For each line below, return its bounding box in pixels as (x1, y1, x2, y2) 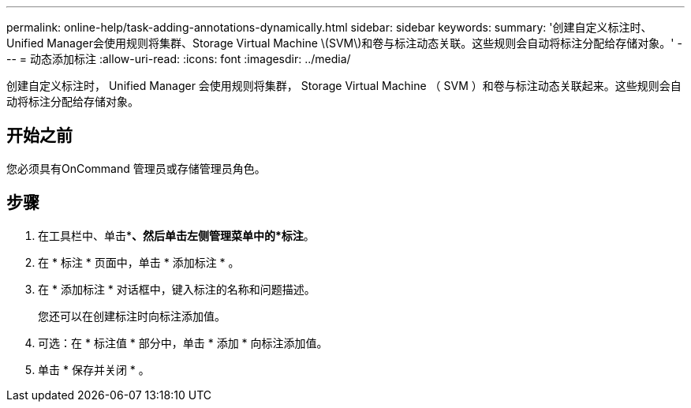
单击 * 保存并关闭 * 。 (38, 362, 150, 376)
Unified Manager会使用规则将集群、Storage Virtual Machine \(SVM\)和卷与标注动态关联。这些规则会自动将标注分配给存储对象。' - (6, 36, 682, 50)
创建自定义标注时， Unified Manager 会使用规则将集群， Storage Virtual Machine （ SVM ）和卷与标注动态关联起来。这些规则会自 (6, 79, 682, 92)
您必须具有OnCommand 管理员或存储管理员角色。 (6, 161, 266, 175)
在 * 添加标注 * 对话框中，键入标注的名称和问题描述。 (38, 282, 316, 296)
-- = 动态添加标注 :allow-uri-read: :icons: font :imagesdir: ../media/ (6, 52, 351, 66)
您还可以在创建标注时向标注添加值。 (38, 309, 226, 323)
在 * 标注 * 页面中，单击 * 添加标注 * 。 (38, 255, 240, 269)
